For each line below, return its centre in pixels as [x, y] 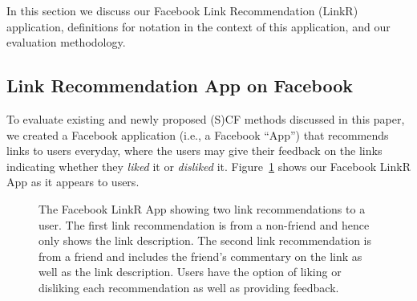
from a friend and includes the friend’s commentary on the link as [200, 256]
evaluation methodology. [66, 42]
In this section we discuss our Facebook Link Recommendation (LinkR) [182, 10]
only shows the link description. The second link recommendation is [205, 240]
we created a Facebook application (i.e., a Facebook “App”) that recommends [198, 134]
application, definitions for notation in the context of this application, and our [198, 26]
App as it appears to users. [73, 182]
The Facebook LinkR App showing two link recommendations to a [202, 208]
